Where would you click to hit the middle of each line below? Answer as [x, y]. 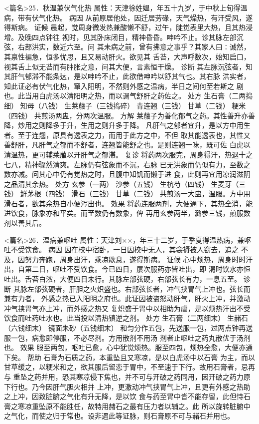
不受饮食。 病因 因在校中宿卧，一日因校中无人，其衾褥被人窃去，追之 [125, 249]
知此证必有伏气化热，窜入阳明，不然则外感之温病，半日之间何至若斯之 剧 [124, 86]
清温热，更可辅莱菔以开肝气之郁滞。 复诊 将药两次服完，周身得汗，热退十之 [129, 154]
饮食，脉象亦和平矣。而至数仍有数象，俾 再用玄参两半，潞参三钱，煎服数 [130, 213]
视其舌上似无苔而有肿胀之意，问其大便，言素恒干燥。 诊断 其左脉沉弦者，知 [129, 66]
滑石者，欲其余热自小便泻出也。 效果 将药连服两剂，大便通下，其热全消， [125, 203]
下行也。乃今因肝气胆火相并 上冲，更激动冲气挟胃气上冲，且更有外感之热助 [127, 386]
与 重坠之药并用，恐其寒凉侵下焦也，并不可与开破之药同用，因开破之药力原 [127, 376]
